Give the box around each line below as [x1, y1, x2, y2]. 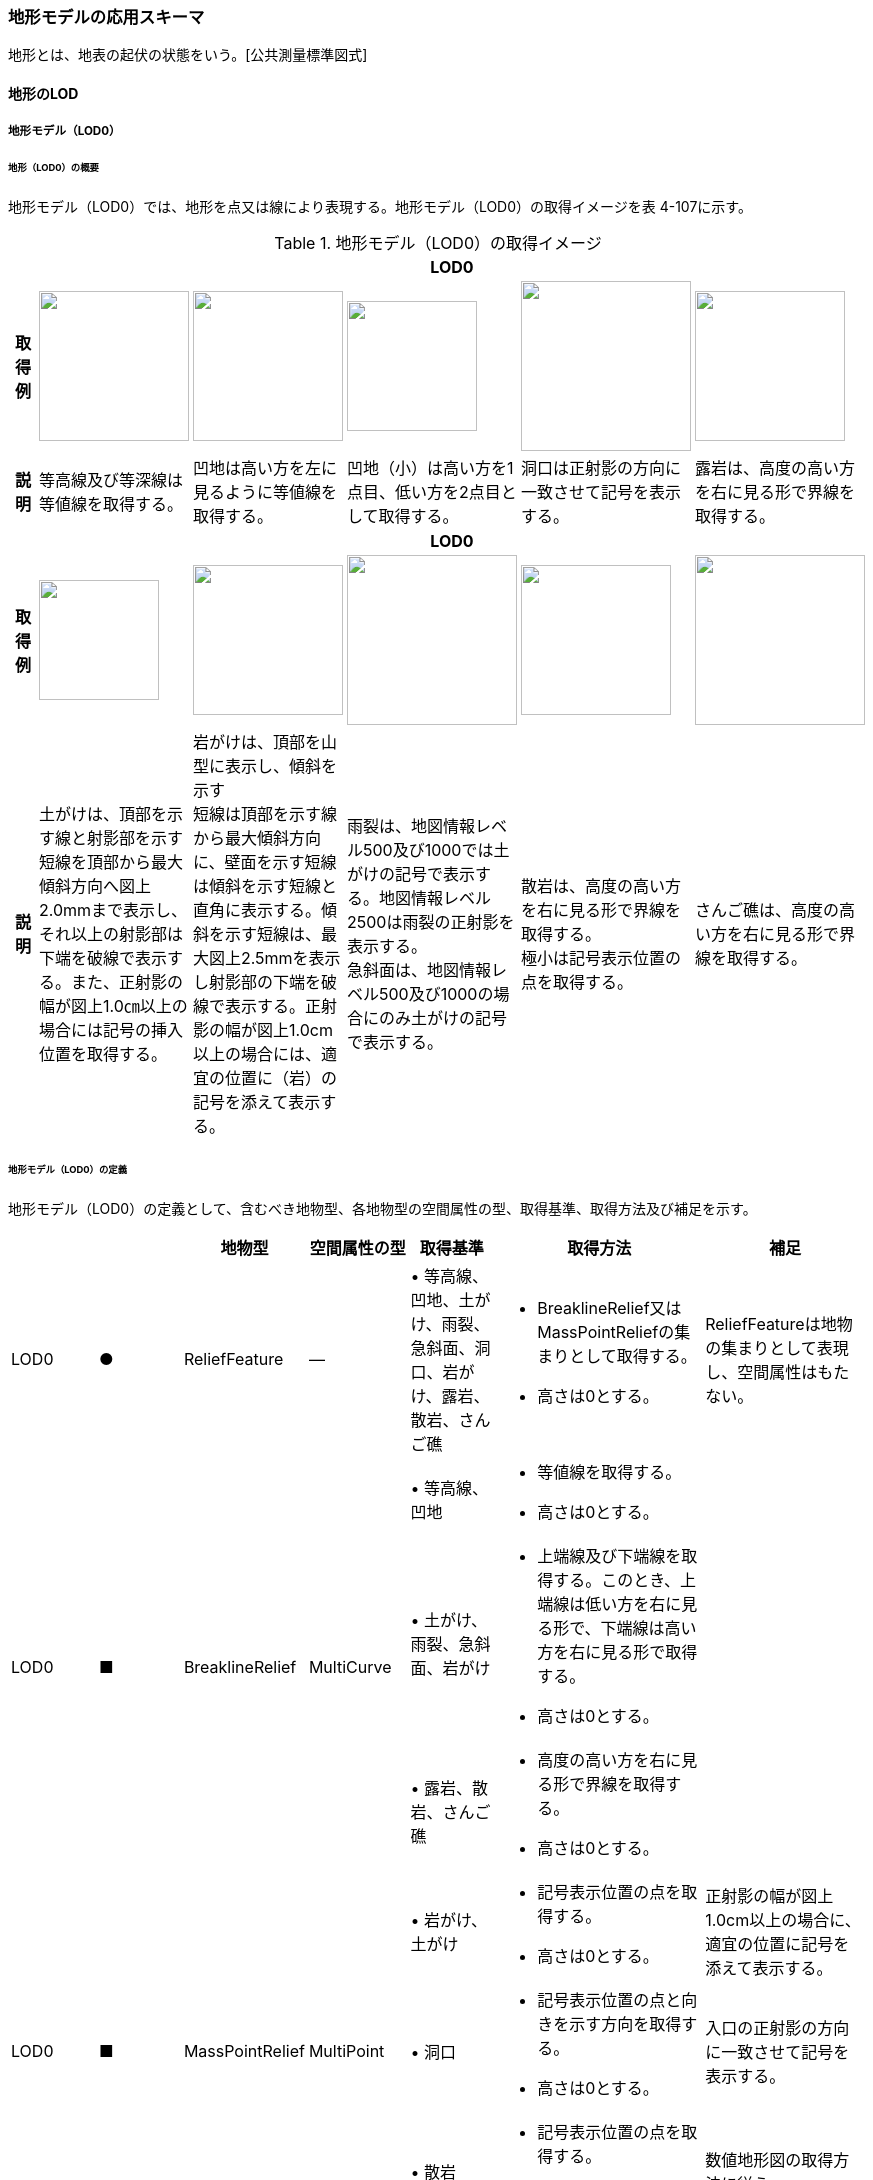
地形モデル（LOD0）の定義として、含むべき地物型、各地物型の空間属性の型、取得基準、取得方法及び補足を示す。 [8, 1199, 757, 1217]
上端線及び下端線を [537, 1545, 682, 1566]
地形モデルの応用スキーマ [8, 7, 205, 27]
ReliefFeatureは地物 [705, 1313, 853, 1334]
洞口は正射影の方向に [520, 458, 681, 479]
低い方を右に [585, 1593, 682, 1614]
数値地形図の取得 [705, 2149, 834, 2170]
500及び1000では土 [362, 840, 510, 861]
